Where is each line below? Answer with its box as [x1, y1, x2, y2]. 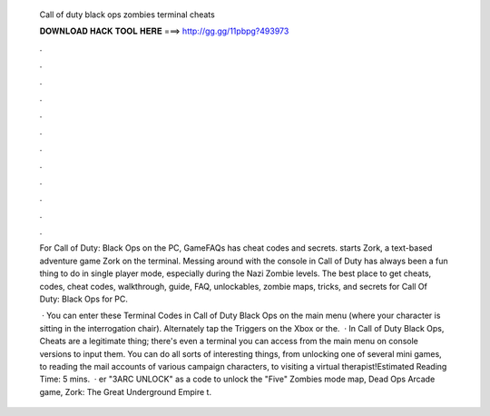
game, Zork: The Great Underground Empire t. [39, 386, 212, 397]
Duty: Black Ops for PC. [39, 293, 129, 304]
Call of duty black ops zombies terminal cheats [39, 9, 215, 20]
